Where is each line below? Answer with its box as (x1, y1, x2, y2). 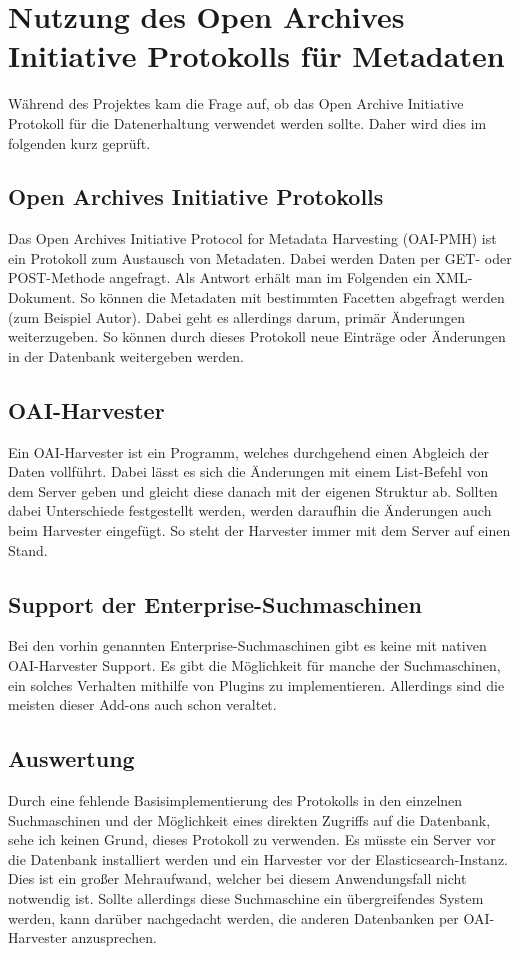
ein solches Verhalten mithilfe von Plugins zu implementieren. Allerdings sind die (8, 674, 505, 695)
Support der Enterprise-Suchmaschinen (8, 588, 422, 619)
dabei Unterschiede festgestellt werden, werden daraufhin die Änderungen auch (8, 500, 492, 521)
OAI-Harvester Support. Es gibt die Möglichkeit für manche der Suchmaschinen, (8, 655, 501, 676)
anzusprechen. (71, 927, 157, 948)
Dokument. (8, 287, 76, 308)
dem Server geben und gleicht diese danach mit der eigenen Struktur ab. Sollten (8, 480, 498, 501)
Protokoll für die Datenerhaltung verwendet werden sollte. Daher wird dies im (8, 112, 487, 133)
